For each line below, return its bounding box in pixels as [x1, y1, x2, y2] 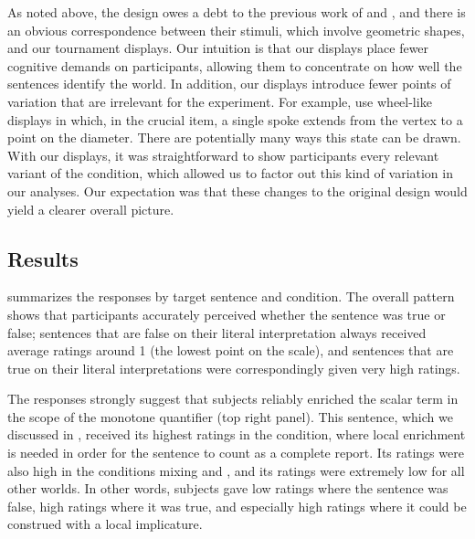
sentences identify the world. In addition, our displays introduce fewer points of [7, 74, 451, 93]
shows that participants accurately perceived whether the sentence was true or [7, 304, 446, 323]
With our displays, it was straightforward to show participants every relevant [7, 145, 439, 164]
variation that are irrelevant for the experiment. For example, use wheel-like [7, 91, 432, 111]
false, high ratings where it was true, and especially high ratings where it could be [7, 496, 467, 515]
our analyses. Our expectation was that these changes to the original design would [7, 181, 468, 200]
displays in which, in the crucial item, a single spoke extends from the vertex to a [7, 110, 463, 129]
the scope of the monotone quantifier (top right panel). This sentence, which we [7, 407, 453, 426]
